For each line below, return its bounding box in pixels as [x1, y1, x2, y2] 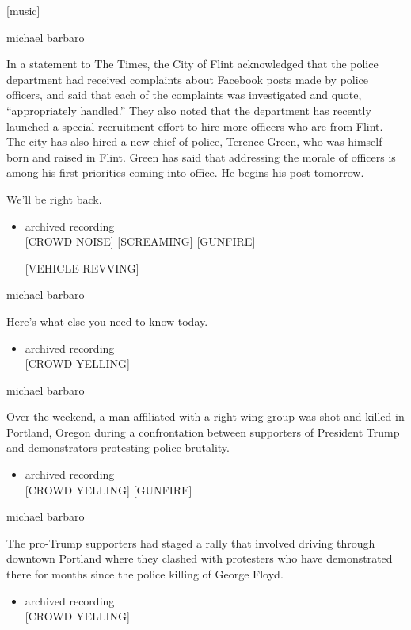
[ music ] [6, 2, 40, 18]
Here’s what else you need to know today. [6, 312, 208, 329]
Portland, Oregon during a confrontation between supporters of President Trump [6, 423, 400, 440]
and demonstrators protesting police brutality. [6, 439, 230, 456]
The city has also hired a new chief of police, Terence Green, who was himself [6, 133, 382, 150]
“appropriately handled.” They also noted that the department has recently [6, 101, 371, 118]
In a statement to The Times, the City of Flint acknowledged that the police [6, 55, 379, 72]
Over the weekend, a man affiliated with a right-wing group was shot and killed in [6, 408, 405, 425]
